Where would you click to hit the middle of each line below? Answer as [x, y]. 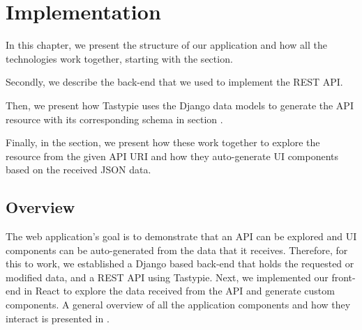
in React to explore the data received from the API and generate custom [179, 291]
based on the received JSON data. [78, 170]
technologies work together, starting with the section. [119, 58]
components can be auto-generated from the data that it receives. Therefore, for [177, 250]
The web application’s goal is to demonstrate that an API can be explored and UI [181, 236]
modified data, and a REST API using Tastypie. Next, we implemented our [167, 277]
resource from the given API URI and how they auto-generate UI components [172, 156]
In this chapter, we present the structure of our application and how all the [166, 45]
